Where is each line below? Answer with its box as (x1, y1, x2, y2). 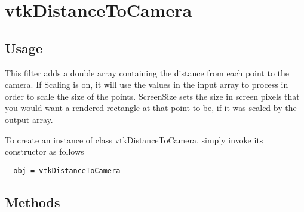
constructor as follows (5, 145, 84, 158)
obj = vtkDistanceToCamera (13, 166, 121, 175)
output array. (5, 113, 53, 125)
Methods (5, 192, 60, 211)
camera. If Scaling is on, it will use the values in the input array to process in (5, 78, 288, 91)
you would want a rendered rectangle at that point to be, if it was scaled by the (5, 102, 297, 114)
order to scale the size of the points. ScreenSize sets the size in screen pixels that (5, 90, 300, 102)
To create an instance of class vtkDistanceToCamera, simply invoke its (5, 133, 263, 146)
